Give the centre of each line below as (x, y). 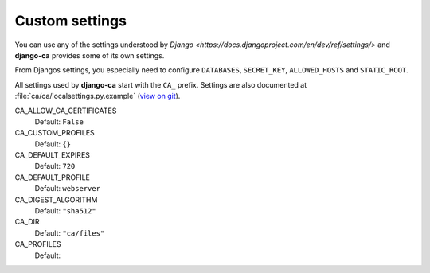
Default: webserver (68, 189)
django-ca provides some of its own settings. (90, 55)
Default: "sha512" (65, 211)
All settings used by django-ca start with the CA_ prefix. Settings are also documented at (161, 84)
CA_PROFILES (38, 244)
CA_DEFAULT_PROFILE (53, 177)
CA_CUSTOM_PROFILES (55, 133)
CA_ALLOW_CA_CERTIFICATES (66, 111)
